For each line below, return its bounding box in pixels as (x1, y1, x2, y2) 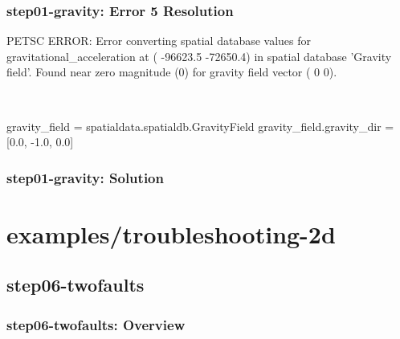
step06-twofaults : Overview (6, 314, 186, 334)
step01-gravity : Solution (6, 167, 164, 187)
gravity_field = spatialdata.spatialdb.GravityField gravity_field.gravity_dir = (6, 117, 394, 134)
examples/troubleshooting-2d (6, 217, 336, 250)
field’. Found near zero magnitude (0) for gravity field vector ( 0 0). (6, 63, 337, 80)
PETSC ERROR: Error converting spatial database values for (6, 32, 312, 49)
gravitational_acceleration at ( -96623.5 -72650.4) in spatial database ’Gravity (6, 47, 392, 64)
